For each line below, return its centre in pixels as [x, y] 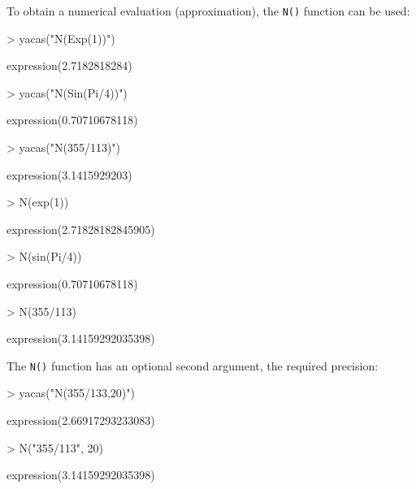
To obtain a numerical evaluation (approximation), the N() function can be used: [208, 11]
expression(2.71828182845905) [81, 229]
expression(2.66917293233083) [81, 420]
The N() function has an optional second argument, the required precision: [193, 365]
